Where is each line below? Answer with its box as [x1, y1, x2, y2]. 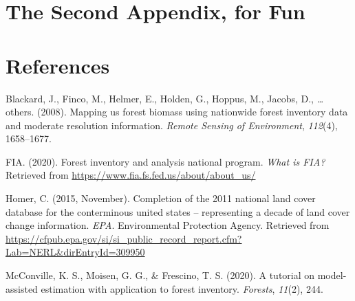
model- [317, 268, 347, 282]
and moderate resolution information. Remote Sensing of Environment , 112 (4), [6, 118, 338, 132]
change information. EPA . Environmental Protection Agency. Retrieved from [6, 218, 330, 232]
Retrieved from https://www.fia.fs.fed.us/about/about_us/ [6, 168, 256, 182]
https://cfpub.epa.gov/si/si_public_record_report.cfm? [6, 231, 242, 245]
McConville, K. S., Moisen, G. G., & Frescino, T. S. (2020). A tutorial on [6, 268, 315, 282]
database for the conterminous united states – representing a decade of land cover [6, 204, 350, 219]
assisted [6, 281, 38, 296]
